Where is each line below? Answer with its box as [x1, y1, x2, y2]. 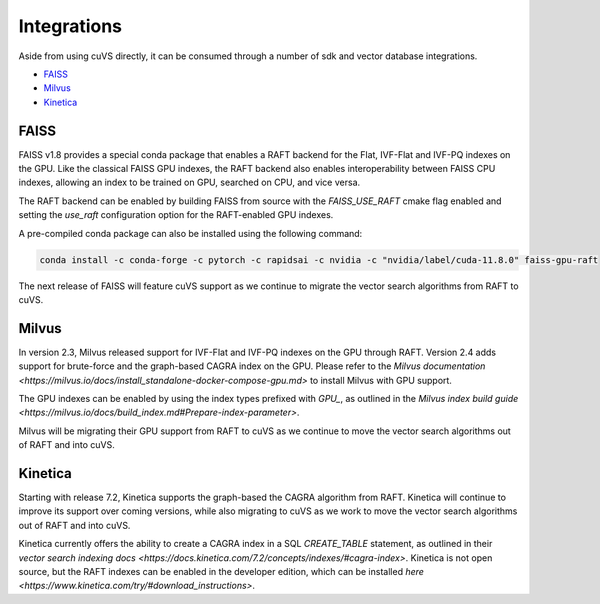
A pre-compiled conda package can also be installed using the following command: [18, 227, 363, 239]
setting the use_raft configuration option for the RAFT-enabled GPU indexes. [18, 209, 334, 221]
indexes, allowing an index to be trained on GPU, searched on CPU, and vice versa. [18, 176, 361, 189]
